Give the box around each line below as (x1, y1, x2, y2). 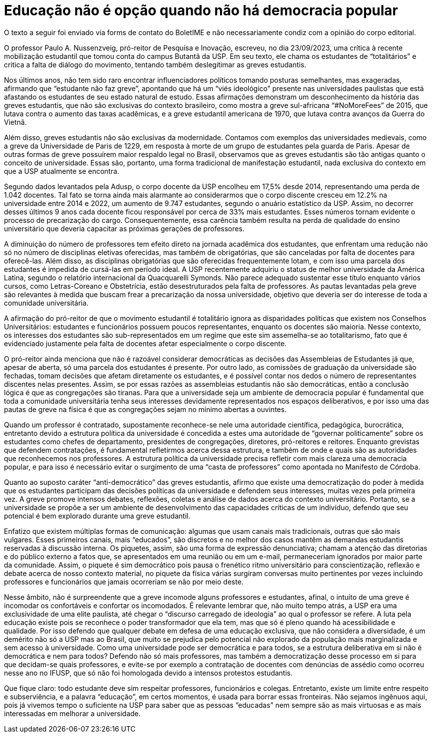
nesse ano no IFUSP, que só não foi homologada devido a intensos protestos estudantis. (4, 668, 293, 677)
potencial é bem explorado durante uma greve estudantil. (4, 511, 191, 520)
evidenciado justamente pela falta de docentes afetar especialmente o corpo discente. (4, 339, 287, 348)
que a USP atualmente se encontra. (4, 166, 119, 175)
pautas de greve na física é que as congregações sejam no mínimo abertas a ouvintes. (4, 405, 287, 414)
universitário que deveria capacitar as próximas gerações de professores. (4, 224, 245, 233)
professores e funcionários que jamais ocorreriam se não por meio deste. (4, 577, 244, 586)
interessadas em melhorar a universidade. (4, 709, 141, 718)
